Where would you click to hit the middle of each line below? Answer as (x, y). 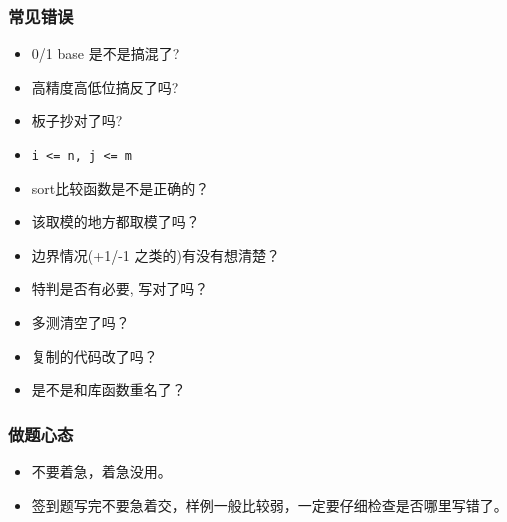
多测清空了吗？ (80, 322)
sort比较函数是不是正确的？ (120, 187)
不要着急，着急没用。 (101, 471)
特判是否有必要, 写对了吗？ (120, 288)
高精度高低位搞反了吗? (105, 86)
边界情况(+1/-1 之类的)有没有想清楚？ (155, 254)
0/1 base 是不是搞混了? (105, 53)
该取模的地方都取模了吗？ (115, 221)
